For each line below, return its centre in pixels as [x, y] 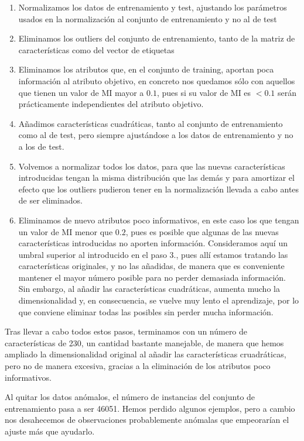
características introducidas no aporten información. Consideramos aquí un [153, 243]
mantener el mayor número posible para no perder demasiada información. [152, 277]
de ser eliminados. [50, 200]
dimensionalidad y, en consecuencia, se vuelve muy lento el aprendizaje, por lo [159, 300]
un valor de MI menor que [66, 231]
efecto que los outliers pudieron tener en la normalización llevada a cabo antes [159, 189]
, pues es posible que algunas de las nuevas [202, 231]
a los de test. [41, 146]
